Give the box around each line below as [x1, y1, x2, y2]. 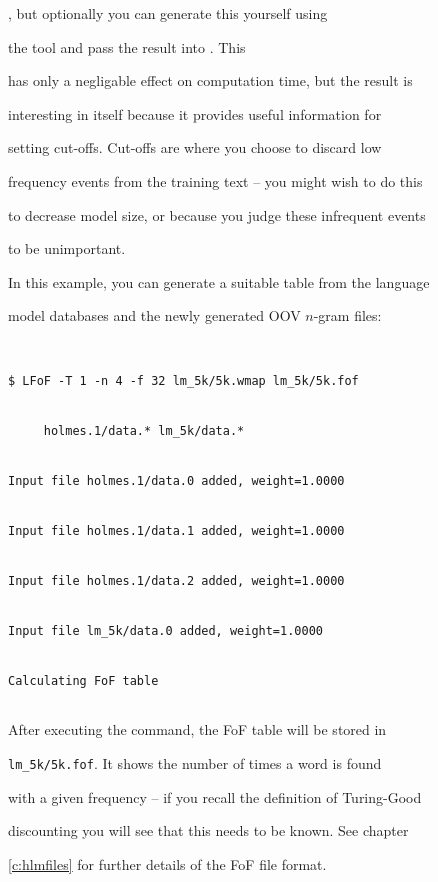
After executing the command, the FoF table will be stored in [8, 719, 387, 740]
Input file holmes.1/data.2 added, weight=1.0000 [8, 574, 345, 589]
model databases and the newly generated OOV [8, 305, 301, 326]
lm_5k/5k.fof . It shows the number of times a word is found [8, 752, 382, 773]
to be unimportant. [8, 238, 126, 259]
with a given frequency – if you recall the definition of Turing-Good [8, 786, 422, 807]
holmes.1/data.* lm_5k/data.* [43, 424, 245, 439]
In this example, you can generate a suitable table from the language [8, 271, 430, 292]
